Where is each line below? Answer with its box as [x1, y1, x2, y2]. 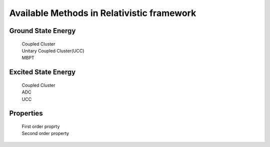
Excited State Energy [9, 68, 76, 76]
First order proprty [21, 123, 60, 129]
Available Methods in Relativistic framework [9, 7, 196, 18]
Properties [9, 109, 43, 117]
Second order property [21, 130, 69, 136]
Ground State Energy [9, 26, 76, 35]
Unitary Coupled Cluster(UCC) [21, 47, 84, 53]
